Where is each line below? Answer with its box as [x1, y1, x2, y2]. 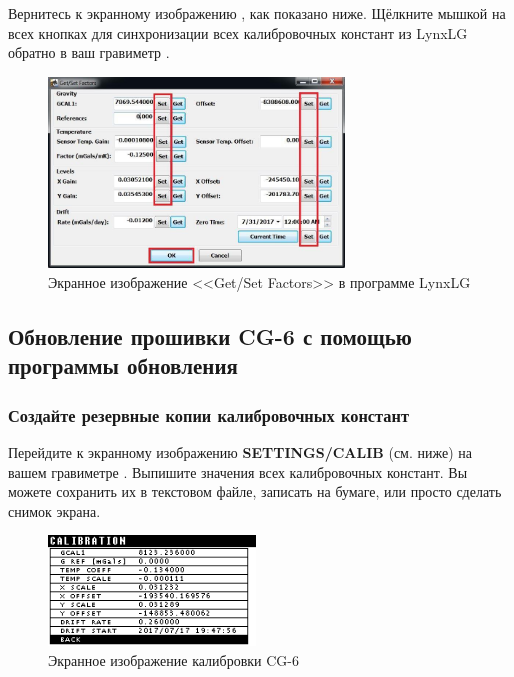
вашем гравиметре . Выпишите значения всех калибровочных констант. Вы [8, 461, 468, 482]
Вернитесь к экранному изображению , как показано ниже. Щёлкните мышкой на [8, 3, 506, 23]
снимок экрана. [8, 500, 101, 521]
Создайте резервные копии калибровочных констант [8, 402, 409, 427]
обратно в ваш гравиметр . [8, 42, 170, 63]
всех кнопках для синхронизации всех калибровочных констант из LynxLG [8, 22, 468, 43]
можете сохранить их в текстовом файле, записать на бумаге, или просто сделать [8, 481, 502, 502]
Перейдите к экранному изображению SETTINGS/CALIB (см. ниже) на [8, 441, 473, 462]
